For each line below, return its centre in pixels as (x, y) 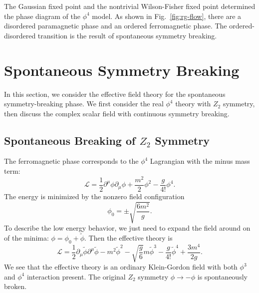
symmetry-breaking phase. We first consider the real (84, 104)
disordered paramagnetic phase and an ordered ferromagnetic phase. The (116, 26)
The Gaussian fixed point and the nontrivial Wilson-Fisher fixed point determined (130, 6)
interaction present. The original (76, 276)
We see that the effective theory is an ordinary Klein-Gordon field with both (121, 267)
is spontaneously (222, 276)
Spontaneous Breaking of (70, 140)
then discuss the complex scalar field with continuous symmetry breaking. (117, 113)
